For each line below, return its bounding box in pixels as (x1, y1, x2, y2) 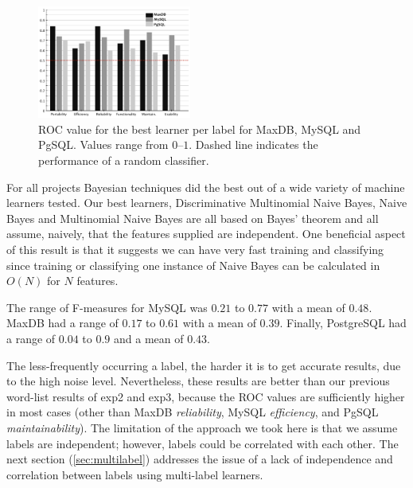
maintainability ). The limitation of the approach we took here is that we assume (6, 419, 398, 435)
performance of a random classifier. (38, 152, 209, 169)
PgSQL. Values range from (38, 136, 169, 153)
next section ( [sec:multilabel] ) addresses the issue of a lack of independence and (6, 451, 393, 467)
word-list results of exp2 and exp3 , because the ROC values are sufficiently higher (6, 388, 405, 404)
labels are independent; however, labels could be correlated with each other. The (6, 435, 399, 451)
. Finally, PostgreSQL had (279, 314, 407, 331)
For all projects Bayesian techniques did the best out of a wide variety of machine (6, 178, 405, 195)
